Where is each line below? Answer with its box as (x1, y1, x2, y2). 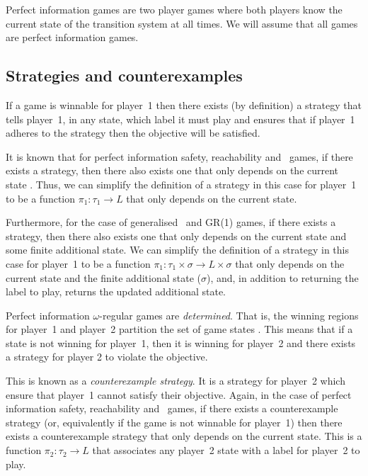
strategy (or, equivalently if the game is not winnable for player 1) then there (6, 414, 343, 429)
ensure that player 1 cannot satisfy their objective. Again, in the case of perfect (6, 387, 352, 402)
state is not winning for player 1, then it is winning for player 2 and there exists (6, 335, 356, 350)
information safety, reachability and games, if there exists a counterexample (6, 401, 338, 416)
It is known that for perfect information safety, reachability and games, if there (6, 149, 353, 164)
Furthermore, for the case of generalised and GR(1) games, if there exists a (6, 215, 336, 229)
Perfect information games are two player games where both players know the (6, 2, 343, 16)
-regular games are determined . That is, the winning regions (99, 307, 359, 322)
